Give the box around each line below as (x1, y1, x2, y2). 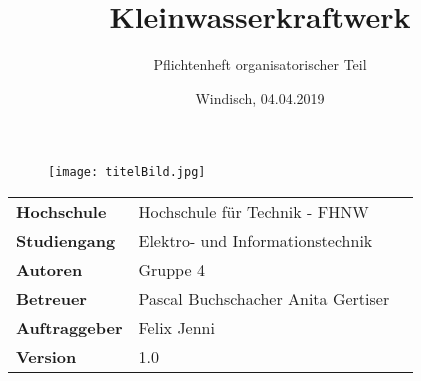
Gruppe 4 (138, 257, 205, 281)
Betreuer (16, 286, 87, 310)
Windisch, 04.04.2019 (195, 87, 325, 108)
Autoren (16, 257, 83, 281)
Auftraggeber (16, 315, 123, 339)
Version (16, 344, 77, 368)
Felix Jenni (138, 315, 215, 339)
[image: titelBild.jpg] (48, 165, 206, 180)
